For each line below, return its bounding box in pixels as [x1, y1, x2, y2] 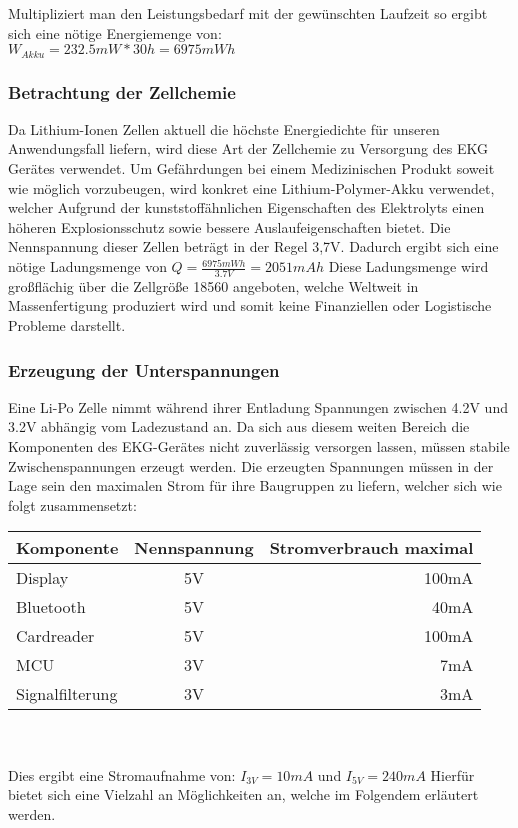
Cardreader [16, 624, 95, 648]
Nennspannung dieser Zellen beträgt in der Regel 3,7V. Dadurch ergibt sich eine [8, 236, 499, 257]
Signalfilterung [16, 682, 118, 706]
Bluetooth [16, 595, 86, 619]
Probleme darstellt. [8, 315, 126, 336]
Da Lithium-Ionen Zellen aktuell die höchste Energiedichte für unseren [8, 118, 440, 139]
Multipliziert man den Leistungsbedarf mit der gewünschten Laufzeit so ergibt [8, 3, 488, 23]
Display [16, 566, 69, 590]
